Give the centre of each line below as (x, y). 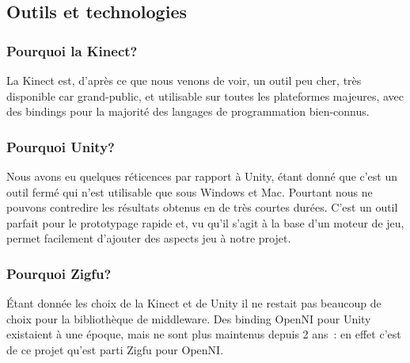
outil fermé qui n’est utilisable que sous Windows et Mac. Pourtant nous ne (190, 191)
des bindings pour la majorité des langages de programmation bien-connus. (188, 111)
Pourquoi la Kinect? (72, 50)
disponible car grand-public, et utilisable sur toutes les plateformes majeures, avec (205, 96)
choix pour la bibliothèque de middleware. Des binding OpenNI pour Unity (189, 318)
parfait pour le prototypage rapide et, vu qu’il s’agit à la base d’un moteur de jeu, (205, 222)
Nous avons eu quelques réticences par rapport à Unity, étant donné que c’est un (202, 176)
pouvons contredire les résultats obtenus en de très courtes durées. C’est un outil (202, 207)
